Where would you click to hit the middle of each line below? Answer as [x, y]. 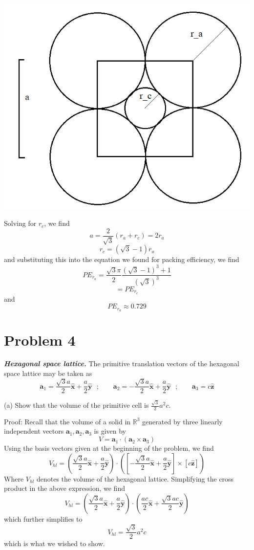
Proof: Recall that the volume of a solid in [67, 421]
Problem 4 [40, 340]
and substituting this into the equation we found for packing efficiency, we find [122, 259]
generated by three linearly [182, 421]
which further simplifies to [43, 518]
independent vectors [34, 431]
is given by [110, 431]
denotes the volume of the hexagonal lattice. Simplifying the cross [135, 478]
